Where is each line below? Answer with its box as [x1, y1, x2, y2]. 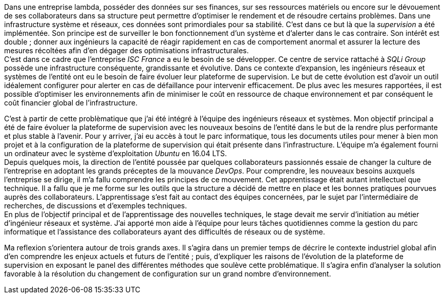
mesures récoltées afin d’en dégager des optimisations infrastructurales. [4, 46, 249, 55]
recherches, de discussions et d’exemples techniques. [4, 201, 187, 210]
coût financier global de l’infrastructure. [4, 98, 138, 107]
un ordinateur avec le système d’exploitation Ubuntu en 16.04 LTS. [4, 149, 227, 158]
